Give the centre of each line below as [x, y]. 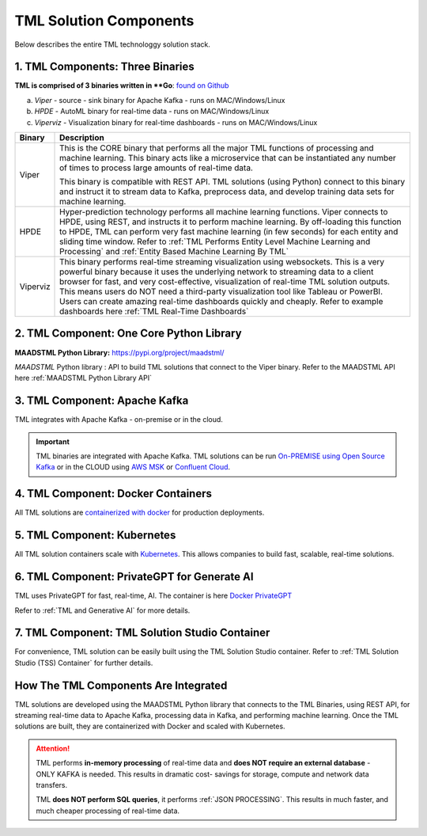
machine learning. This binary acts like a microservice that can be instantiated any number [228, 158]
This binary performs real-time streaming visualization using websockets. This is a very [222, 262]
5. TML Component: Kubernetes [95, 536]
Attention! [53, 748]
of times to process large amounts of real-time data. [156, 168]
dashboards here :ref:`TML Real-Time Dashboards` [154, 311]
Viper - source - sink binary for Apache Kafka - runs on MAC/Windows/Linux [160, 100]
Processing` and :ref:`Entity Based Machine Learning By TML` [174, 252]
